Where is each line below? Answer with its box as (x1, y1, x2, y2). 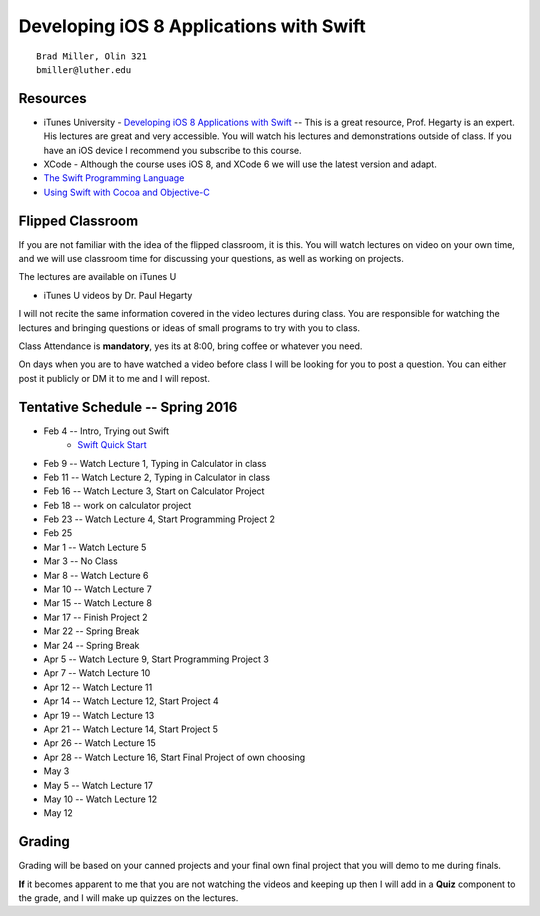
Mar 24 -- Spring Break (43, 639, 140, 651)
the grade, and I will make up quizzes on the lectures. (18, 891, 239, 904)
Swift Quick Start (77, 439, 147, 451)
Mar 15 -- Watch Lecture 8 (43, 597, 152, 609)
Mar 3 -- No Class (43, 555, 119, 567)
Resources (18, 90, 87, 107)
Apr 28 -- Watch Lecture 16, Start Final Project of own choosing (43, 751, 306, 763)
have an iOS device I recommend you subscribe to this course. (43, 144, 302, 156)
